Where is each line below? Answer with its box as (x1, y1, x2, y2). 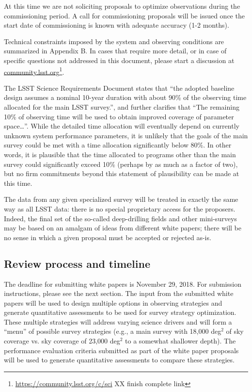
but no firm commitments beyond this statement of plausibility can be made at (4, 168, 239, 179)
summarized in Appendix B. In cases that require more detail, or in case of (4, 46, 227, 56)
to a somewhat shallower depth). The (125, 336, 236, 346)
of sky (226, 326, 244, 336)
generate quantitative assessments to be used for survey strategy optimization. (4, 307, 236, 317)
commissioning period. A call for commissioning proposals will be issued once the (4, 10, 245, 20)
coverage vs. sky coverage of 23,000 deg (4, 336, 120, 346)
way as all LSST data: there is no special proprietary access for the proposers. (4, 203, 236, 213)
